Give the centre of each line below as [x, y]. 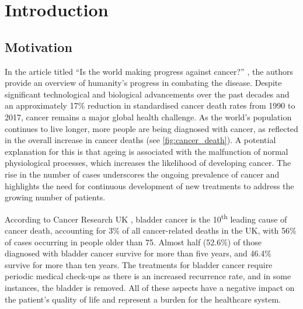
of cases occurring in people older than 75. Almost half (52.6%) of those [133, 242]
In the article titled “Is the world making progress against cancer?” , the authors [149, 71]
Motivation [39, 46]
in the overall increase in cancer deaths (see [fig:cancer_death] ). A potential [140, 140]
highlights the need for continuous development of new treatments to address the [149, 185]
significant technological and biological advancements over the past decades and [147, 94]
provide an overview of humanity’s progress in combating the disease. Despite [143, 83]
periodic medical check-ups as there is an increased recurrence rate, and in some [148, 276]
